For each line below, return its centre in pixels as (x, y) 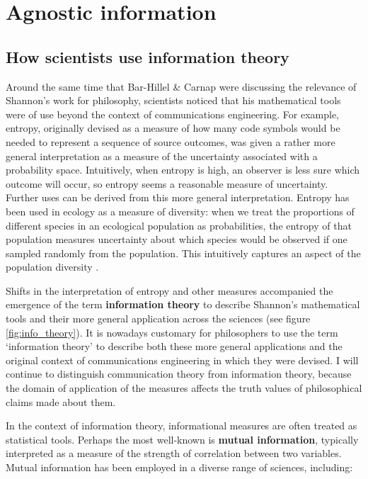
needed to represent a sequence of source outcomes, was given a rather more (171, 141)
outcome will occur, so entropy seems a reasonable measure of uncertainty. (167, 183)
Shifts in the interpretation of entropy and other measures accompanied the (169, 290)
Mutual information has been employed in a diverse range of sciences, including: (179, 467)
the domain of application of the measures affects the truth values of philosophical (184, 388)
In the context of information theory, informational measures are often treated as (182, 426)
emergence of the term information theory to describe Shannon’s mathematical (183, 304)
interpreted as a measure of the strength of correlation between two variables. (174, 453)
